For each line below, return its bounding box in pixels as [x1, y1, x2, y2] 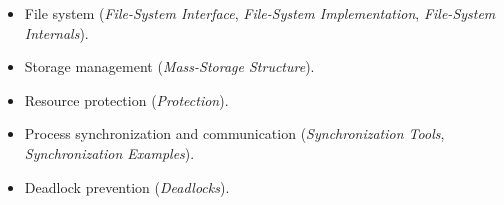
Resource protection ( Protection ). [24, 89, 229, 110]
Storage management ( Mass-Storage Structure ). [24, 56, 315, 77]
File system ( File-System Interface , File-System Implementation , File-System [24, 3, 496, 23]
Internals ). [24, 22, 89, 43]
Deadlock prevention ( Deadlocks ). [24, 176, 230, 197]
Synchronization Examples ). [24, 142, 195, 163]
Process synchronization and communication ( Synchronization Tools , [24, 123, 445, 144]
